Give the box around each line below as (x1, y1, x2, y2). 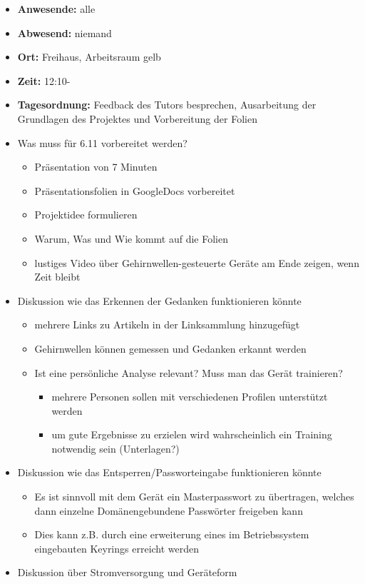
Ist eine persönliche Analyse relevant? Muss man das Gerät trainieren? (34, 365, 343, 380)
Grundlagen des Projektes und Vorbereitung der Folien (17, 111, 257, 126)
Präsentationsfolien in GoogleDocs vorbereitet (34, 183, 235, 198)
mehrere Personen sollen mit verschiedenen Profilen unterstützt (51, 389, 328, 404)
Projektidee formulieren (34, 207, 138, 222)
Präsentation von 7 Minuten (34, 159, 158, 174)
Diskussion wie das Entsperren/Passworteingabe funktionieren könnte (17, 465, 322, 480)
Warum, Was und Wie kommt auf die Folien (34, 231, 228, 246)
